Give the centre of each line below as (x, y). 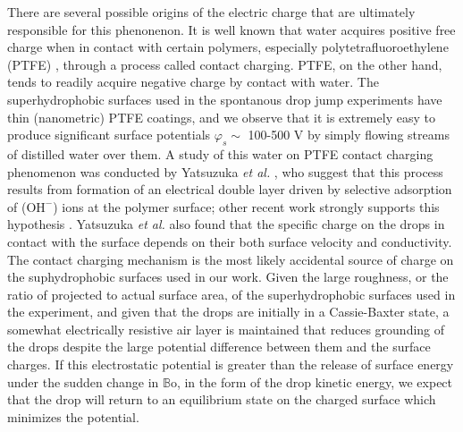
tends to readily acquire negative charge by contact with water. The (193, 82)
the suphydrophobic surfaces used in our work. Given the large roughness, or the (228, 277)
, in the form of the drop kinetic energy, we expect (315, 381)
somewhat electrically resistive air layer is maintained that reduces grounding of (226, 329)
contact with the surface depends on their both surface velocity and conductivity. (230, 241)
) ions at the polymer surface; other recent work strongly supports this (246, 206)
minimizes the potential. (73, 416)
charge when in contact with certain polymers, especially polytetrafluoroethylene (228, 47)
